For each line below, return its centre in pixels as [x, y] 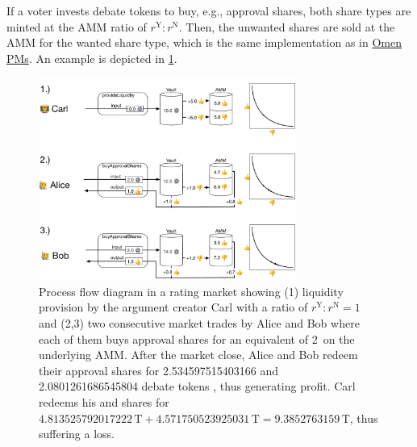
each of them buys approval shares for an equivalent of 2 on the [197, 338]
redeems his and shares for [104, 402]
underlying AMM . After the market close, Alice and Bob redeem [198, 355]
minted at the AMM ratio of [77, 26]
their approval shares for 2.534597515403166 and [159, 370]
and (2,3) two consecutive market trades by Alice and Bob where [199, 323]
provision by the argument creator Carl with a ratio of [173, 307]
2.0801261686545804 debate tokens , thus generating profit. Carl [197, 386]
